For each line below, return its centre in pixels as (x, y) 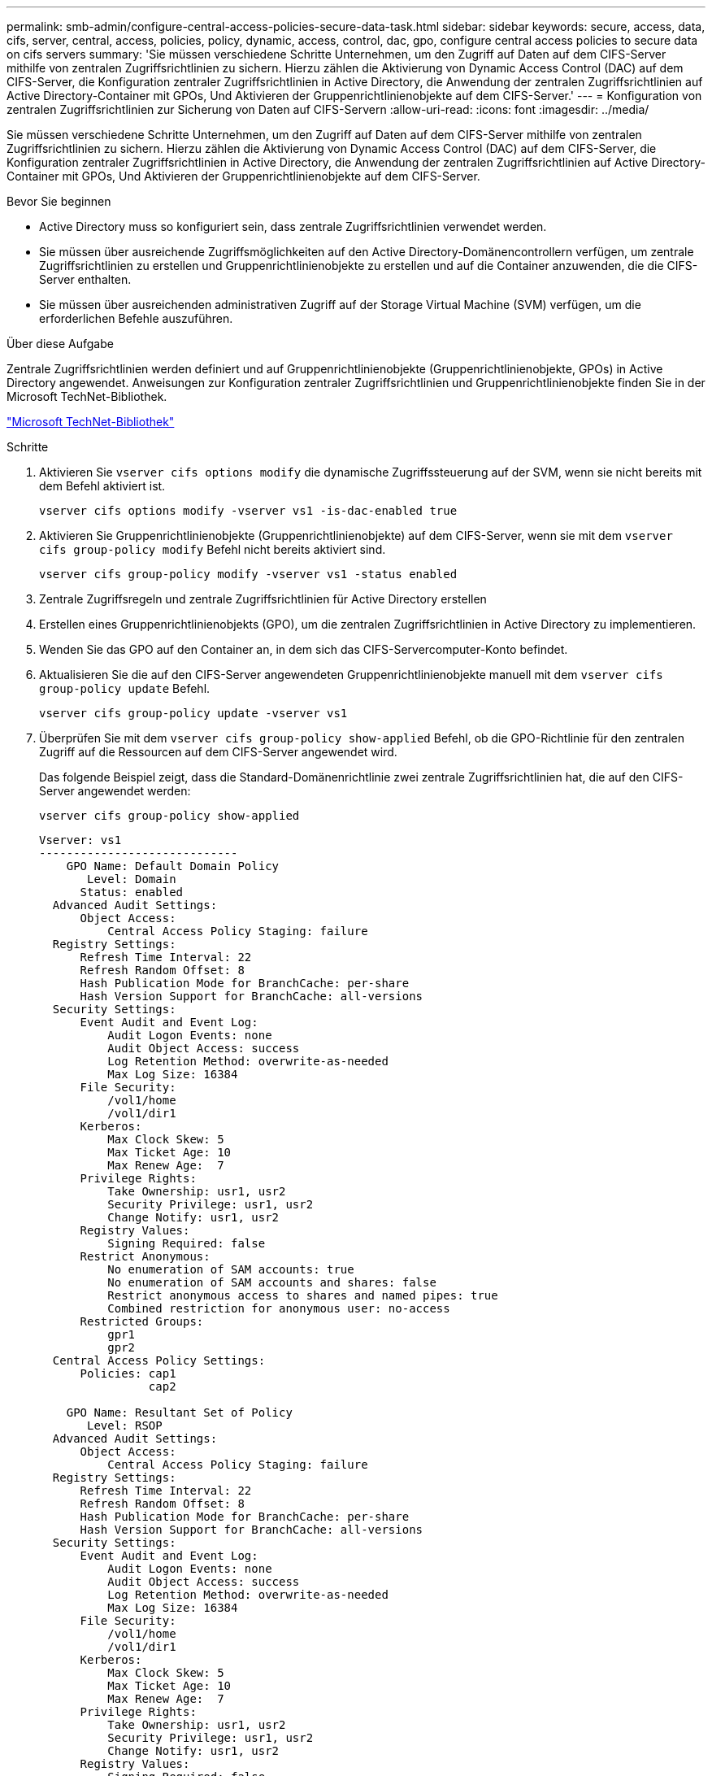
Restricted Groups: (142, 1321)
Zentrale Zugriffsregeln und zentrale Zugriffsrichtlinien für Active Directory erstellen (263, 599)
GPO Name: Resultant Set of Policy (179, 1413)
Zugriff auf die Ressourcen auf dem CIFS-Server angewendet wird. (218, 752)
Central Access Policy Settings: (159, 1360)
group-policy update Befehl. (125, 688)
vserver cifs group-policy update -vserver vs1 (193, 713)
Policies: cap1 (128, 1373)
